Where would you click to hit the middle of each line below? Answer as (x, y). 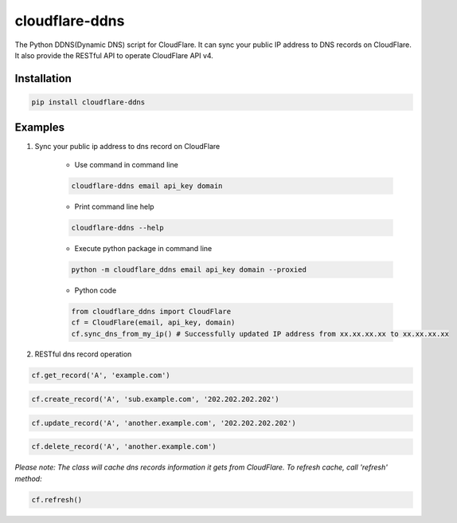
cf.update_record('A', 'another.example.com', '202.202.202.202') (164, 423)
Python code (96, 290)
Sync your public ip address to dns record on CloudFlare (127, 147)
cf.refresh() (57, 499)
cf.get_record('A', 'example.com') (101, 376)
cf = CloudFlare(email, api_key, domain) (153, 322)
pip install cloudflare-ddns (88, 102)
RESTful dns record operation (83, 354)
